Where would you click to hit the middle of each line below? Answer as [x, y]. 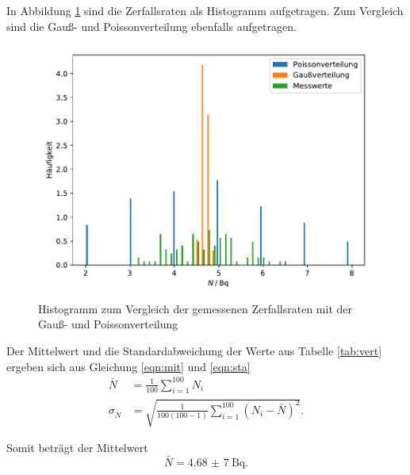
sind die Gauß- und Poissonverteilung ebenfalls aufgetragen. [151, 26]
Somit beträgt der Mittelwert [77, 448]
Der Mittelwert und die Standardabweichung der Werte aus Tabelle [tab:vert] [194, 350]
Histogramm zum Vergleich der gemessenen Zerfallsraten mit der [195, 308]
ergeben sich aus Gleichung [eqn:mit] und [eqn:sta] [128, 366]
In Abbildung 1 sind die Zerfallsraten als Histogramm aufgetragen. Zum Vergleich [205, 10]
